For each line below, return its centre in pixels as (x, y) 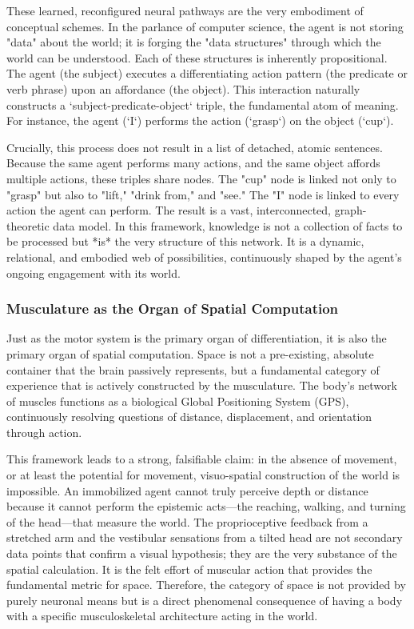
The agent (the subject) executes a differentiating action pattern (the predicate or (207, 73)
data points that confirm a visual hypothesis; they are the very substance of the (202, 553)
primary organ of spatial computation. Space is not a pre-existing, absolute (190, 353)
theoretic (28, 225)
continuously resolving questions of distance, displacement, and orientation (189, 417)
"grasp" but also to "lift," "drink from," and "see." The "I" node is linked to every (203, 194)
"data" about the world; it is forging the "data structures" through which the (194, 42)
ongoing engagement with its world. (94, 272)
